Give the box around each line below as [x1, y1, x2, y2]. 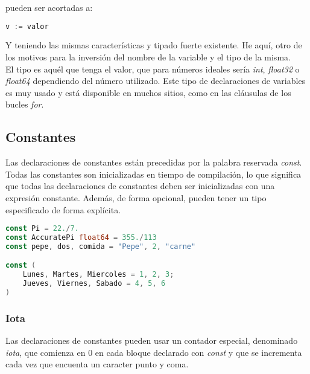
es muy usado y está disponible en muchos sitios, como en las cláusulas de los [5, 86, 291, 98]
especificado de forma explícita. [5, 203, 121, 216]
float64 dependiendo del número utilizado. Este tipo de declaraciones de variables [5, 74, 306, 87]
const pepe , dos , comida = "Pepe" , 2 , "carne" [5, 242, 196, 251]
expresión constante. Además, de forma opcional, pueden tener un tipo [5, 192, 267, 204]
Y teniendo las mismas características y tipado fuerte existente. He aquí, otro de [5, 39, 302, 51]
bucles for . [5, 98, 44, 111]
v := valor [5, 22, 49, 31]
